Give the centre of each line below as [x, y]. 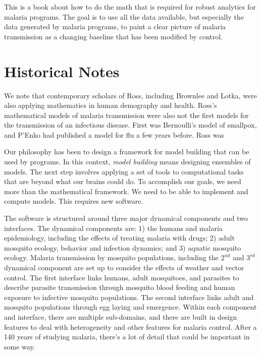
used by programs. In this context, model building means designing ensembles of [127, 162]
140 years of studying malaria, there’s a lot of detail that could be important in [127, 337]
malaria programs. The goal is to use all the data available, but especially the [124, 16]
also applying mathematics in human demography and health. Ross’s [111, 105]
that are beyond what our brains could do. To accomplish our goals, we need [123, 181]
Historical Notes [62, 71]
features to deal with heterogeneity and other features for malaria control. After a [130, 327]
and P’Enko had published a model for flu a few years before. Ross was [114, 134]
